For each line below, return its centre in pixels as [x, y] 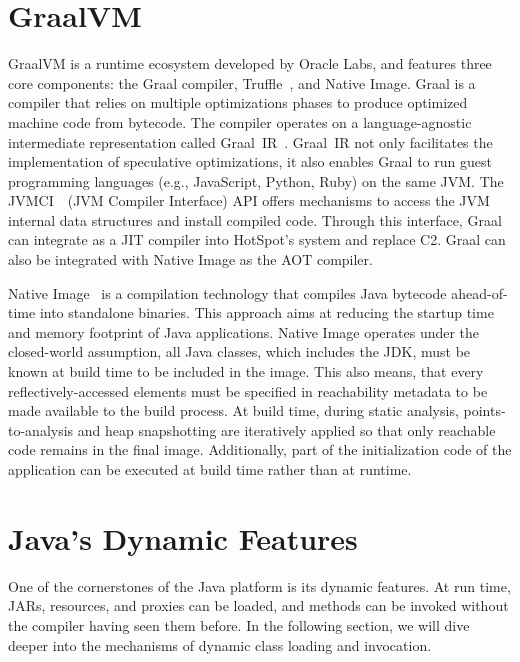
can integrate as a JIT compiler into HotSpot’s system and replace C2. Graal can [257, 239]
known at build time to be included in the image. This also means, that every [246, 371]
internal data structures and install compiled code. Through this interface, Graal [255, 219]
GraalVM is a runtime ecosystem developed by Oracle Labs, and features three [250, 63]
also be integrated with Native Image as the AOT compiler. [190, 259]
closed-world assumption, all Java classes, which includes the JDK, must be [239, 351]
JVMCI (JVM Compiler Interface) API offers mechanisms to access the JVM [249, 200]
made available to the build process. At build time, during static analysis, [233, 410]
